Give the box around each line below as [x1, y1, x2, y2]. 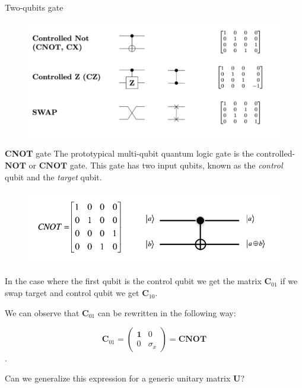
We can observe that [5, 306, 80, 319]
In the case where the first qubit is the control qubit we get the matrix [5, 275, 262, 287]
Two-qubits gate [5, 1, 63, 13]
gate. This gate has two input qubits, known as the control [69, 159, 283, 171]
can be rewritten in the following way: [97, 306, 236, 319]
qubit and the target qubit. [5, 170, 102, 183]
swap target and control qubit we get [5, 287, 139, 299]
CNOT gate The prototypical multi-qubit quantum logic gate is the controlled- [5, 147, 295, 160]
